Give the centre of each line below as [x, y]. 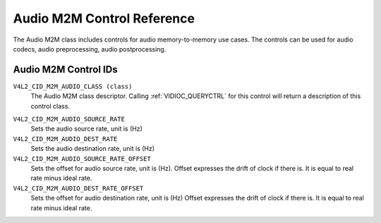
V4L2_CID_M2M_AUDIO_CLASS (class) [73, 86]
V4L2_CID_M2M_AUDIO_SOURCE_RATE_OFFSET [82, 158]
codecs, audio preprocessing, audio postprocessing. [90, 49]
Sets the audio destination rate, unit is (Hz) [93, 149]
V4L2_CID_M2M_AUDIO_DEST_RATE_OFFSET [78, 188]
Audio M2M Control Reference [104, 18]
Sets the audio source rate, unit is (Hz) [86, 129]
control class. [50, 106]
